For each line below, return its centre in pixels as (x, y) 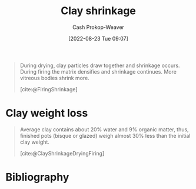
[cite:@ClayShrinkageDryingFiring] (62, 153)
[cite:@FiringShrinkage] (49, 89)
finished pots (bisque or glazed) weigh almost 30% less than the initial (105, 135)
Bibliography (37, 177)
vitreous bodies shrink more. (54, 78)
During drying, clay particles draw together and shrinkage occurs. (100, 65)
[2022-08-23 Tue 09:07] (98, 38)
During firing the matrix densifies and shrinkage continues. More (98, 71)
